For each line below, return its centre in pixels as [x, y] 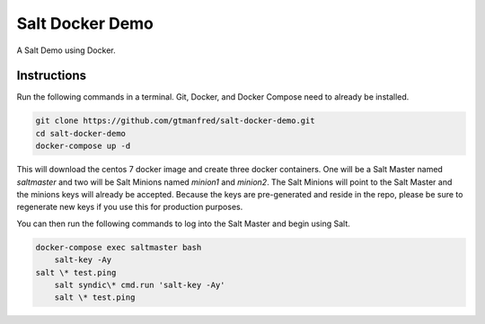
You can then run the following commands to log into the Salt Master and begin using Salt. [183, 223]
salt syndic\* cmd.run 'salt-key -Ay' [140, 285]
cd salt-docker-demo [80, 133]
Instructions [52, 76]
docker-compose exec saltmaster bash [119, 247]
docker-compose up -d [83, 146]
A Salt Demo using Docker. [66, 50]
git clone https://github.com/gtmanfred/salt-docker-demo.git [175, 121]
